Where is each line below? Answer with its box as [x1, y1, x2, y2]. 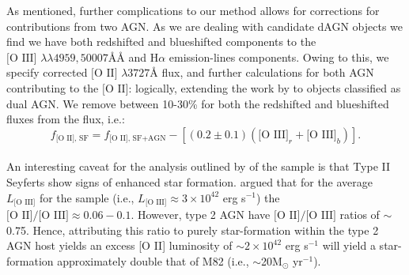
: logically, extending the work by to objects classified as [128, 79, 401, 96]
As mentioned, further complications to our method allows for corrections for [6, 2, 380, 18]
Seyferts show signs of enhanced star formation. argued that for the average [6, 173, 373, 190]
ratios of [339, 205, 380, 222]
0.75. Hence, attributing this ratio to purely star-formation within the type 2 [6, 221, 379, 238]
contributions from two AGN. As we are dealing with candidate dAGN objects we [6, 17, 403, 34]
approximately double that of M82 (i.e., [57, 252, 249, 269]
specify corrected [6, 64, 88, 81]
